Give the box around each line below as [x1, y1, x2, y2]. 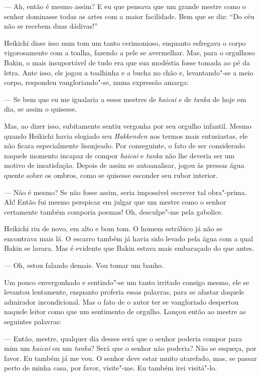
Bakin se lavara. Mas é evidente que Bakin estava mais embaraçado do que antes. [4, 243, 254, 253]
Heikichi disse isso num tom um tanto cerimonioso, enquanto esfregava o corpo [4, 37, 246, 48]
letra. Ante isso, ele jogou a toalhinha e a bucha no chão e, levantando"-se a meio [4, 67, 253, 77]
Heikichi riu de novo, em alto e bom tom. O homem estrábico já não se [4, 223, 222, 234]
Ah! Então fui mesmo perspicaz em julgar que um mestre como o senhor [4, 197, 226, 207]
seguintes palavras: [4, 316, 62, 327]
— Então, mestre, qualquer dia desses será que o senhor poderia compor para [4, 333, 242, 343]
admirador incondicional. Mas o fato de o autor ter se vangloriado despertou [4, 296, 239, 307]
